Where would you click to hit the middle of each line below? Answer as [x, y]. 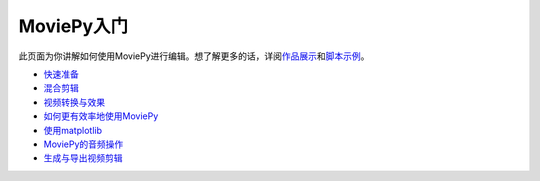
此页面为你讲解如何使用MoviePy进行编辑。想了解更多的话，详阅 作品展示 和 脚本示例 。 [194, 56]
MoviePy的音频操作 [83, 144]
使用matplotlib [72, 130]
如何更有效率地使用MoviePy [101, 116]
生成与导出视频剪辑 [83, 158]
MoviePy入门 [73, 26]
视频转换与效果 [74, 102]
